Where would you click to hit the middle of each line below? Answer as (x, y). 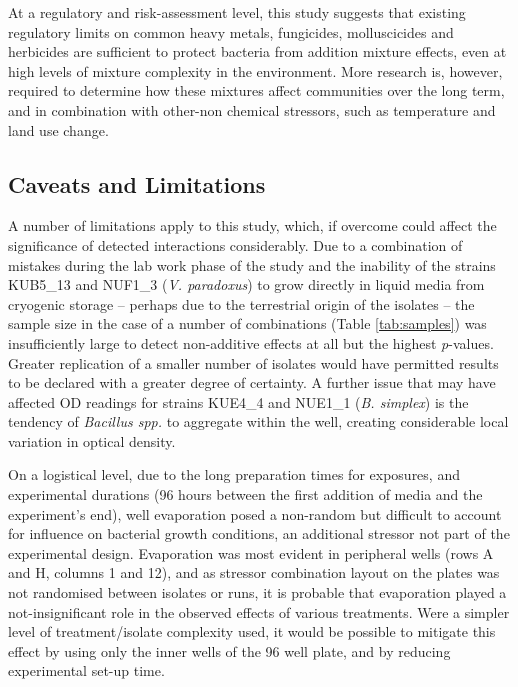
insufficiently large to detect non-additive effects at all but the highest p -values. (251, 342)
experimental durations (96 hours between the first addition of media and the (245, 494)
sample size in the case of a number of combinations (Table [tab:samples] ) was (247, 323)
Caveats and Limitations (137, 183)
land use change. (58, 129)
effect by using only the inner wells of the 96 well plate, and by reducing (229, 650)
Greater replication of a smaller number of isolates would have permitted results (253, 362)
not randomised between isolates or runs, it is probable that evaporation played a (257, 592)
